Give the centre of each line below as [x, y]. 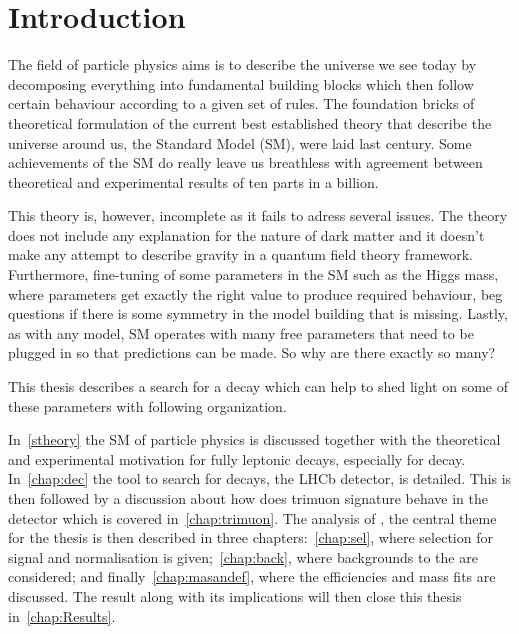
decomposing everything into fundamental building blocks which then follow [241, 83]
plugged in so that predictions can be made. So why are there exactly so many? [252, 352]
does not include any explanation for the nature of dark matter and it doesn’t [246, 234]
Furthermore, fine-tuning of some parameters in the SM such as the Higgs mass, [253, 274]
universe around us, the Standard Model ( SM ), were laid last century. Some [240, 142]
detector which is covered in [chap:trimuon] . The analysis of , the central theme [252, 517]
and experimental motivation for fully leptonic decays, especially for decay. [237, 458]
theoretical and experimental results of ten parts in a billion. [193, 181]
